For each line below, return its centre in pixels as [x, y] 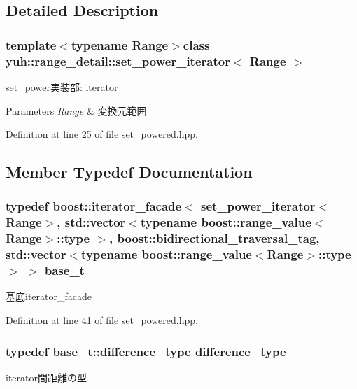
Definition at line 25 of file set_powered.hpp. [102, 134]
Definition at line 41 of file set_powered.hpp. [102, 319]
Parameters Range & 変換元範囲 [76, 110]
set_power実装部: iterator [62, 86]
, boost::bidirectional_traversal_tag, [215, 238]
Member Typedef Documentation [129, 172]
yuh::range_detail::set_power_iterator [118, 61]
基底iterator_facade [49, 296]
